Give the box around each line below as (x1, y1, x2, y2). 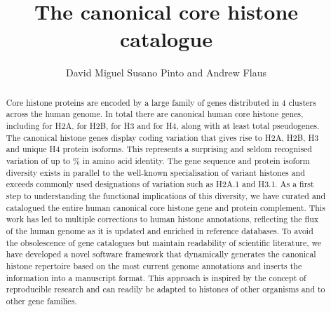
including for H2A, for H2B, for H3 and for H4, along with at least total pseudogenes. (6, 120, 320, 132)
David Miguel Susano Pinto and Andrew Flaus (66, 65, 266, 80)
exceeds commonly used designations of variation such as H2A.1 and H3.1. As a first (6, 178, 314, 190)
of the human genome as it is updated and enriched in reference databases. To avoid (6, 224, 313, 236)
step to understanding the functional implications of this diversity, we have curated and (6, 189, 326, 201)
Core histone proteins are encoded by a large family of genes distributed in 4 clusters (6, 96, 316, 108)
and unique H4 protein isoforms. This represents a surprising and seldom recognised (6, 143, 312, 155)
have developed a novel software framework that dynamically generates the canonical (6, 248, 316, 260)
